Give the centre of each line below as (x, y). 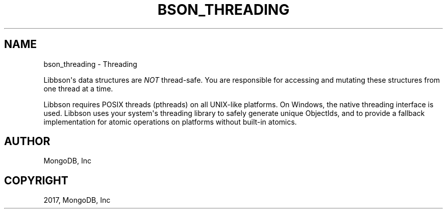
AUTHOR (27, 141)
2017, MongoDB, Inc (77, 200)
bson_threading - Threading (90, 64)
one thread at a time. (78, 88)
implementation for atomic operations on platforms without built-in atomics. (170, 122)
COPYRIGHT (36, 180)
